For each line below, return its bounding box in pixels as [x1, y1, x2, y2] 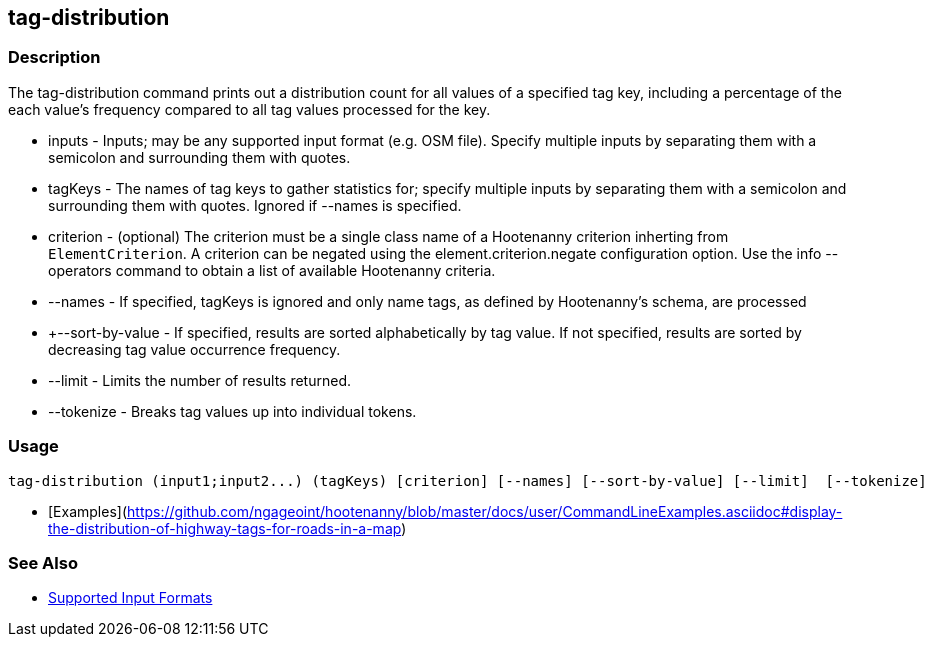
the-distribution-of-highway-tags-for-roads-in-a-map [48, 519, 402, 537]
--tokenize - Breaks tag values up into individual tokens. [48, 402, 417, 420]
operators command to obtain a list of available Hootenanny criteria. [48, 261, 496, 279]
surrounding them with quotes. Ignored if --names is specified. [48, 196, 462, 214]
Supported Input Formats [48, 589, 213, 607]
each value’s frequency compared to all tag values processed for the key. [8, 100, 491, 118]
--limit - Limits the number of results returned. [48, 371, 351, 389]
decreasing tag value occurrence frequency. [48, 340, 341, 358]
